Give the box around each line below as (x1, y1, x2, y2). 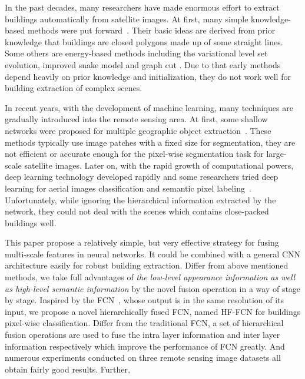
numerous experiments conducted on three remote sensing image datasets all (5, 351, 281, 364)
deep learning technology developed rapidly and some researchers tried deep (5, 170, 279, 183)
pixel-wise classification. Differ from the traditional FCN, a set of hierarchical (5, 317, 284, 329)
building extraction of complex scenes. (5, 82, 142, 94)
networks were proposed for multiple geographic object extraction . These (5, 124, 271, 136)
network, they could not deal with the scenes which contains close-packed (5, 205, 269, 217)
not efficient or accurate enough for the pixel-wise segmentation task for (5, 147, 264, 160)
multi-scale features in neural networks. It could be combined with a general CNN (5, 247, 301, 260)
